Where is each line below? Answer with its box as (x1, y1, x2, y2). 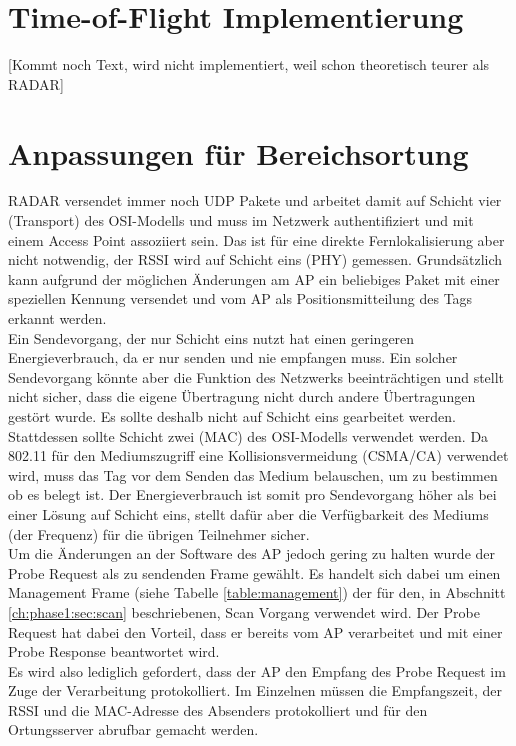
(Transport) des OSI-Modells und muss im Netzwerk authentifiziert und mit (8, 210, 474, 231)
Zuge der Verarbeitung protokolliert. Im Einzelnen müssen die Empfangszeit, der (8, 680, 502, 701)
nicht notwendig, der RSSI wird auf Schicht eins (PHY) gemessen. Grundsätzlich (8, 249, 503, 270)
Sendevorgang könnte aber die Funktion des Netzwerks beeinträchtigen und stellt (8, 366, 505, 387)
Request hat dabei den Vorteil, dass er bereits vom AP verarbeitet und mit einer (8, 621, 503, 642)
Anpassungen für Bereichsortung (8, 132, 469, 173)
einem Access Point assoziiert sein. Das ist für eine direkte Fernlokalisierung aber (8, 229, 505, 250)
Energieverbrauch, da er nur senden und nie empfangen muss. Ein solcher (8, 347, 458, 368)
